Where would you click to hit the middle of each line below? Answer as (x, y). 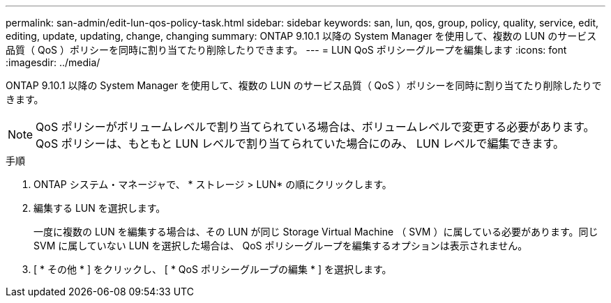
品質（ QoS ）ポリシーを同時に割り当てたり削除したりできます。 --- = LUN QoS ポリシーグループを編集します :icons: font (286, 50)
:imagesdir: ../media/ (53, 62)
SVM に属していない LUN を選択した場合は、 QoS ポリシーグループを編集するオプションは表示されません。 (281, 246)
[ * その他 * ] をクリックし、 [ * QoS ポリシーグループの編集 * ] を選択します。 (213, 269)
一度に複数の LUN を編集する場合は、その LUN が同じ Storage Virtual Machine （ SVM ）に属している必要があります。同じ (316, 232)
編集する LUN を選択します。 (100, 208)
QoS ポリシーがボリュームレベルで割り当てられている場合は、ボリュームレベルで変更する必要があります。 (315, 127)
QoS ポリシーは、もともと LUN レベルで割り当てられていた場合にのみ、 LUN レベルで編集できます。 (300, 143)
